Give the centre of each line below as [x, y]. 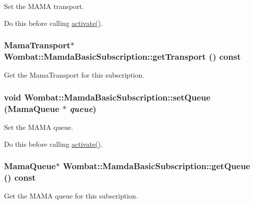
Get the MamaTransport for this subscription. [74, 75]
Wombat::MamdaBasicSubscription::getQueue [157, 166]
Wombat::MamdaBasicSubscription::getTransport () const [123, 56]
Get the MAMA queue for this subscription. [71, 196]
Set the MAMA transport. [44, 6]
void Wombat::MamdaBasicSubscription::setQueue [107, 97]
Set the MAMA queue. [39, 127]
